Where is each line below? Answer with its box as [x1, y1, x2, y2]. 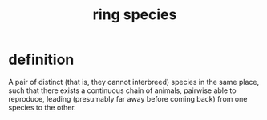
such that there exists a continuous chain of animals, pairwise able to [8, 86, 237, 95]
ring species [92, 6, 177, 24]
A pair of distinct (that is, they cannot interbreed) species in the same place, [8, 77, 259, 86]
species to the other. [8, 102, 76, 112]
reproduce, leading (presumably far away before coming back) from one [8, 94, 248, 103]
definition [8, 50, 75, 69]
